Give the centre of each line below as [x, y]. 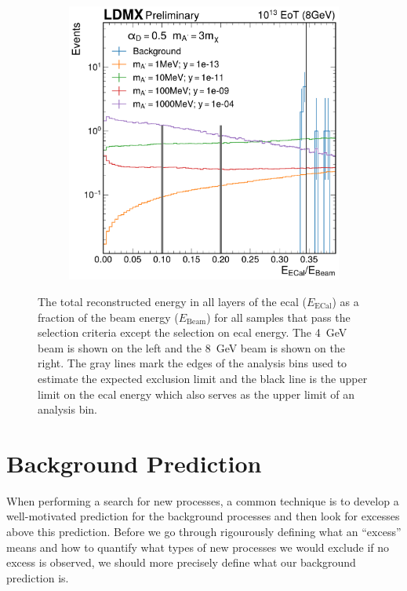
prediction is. [38, 577]
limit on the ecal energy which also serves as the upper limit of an [196, 394]
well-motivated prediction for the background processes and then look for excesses [203, 516]
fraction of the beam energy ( [108, 317]
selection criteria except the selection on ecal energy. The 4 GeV [193, 332]
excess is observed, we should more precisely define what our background [181, 562]
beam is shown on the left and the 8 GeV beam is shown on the [191, 347]
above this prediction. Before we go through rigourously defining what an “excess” [204, 532]
